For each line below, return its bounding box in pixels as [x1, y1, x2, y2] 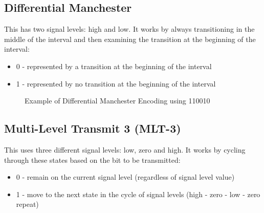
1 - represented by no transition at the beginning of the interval [16, 78, 216, 89]
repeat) [16, 199, 39, 209]
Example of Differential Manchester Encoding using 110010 [25, 95, 210, 106]
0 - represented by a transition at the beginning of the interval [16, 60, 212, 71]
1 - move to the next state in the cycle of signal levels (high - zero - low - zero [16, 188, 260, 199]
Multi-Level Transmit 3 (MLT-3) [4, 120, 181, 136]
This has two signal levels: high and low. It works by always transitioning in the [4, 24, 255, 34]
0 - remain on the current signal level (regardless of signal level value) [16, 172, 235, 182]
